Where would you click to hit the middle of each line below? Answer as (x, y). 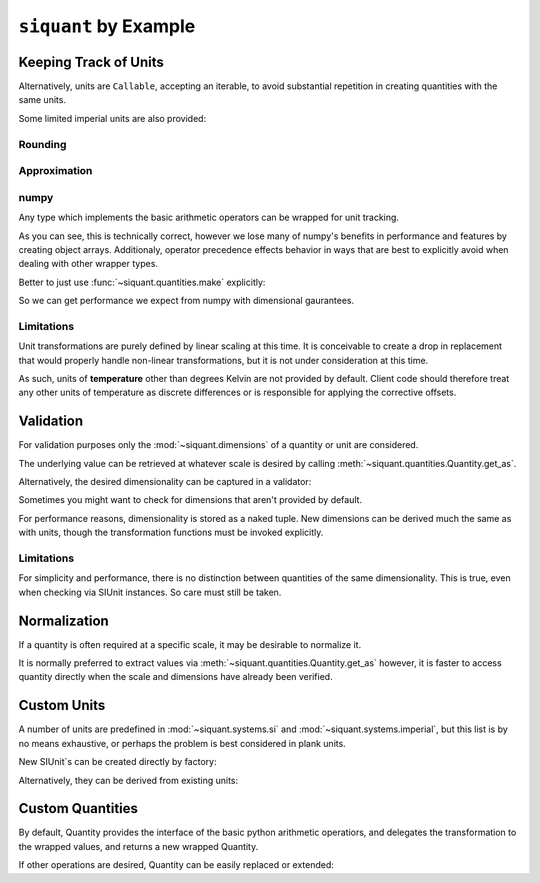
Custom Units (62, 705)
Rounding (42, 144)
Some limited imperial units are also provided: (112, 118)
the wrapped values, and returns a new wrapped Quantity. (138, 846)
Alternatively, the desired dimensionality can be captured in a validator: (165, 482)
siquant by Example (107, 26)
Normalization (63, 620)
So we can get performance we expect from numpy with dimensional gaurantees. (186, 301)
